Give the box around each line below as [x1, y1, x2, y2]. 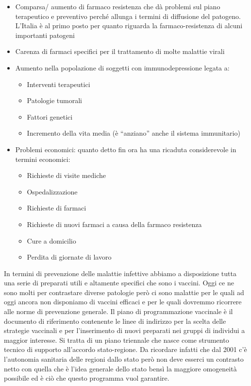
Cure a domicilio [27, 235, 76, 246]
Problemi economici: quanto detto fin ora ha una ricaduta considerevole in [15, 144, 236, 154]
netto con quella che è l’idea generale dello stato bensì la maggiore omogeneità [4, 363, 237, 373]
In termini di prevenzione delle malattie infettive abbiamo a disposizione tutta [4, 268, 236, 278]
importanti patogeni [15, 30, 75, 40]
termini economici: [15, 154, 70, 164]
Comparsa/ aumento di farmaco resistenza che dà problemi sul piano [15, 1, 220, 11]
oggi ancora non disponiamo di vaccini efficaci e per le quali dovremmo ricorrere [4, 297, 242, 307]
